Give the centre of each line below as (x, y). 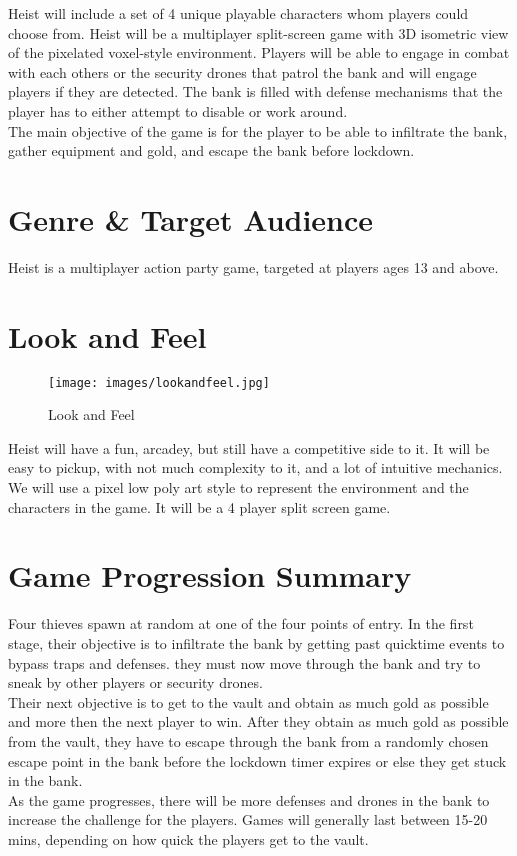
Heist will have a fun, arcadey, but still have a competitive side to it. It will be (249, 447)
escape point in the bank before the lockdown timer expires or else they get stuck (257, 760)
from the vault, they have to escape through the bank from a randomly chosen (248, 740)
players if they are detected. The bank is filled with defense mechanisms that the (255, 91)
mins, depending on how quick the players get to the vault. (188, 838)
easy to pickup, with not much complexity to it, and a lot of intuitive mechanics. (255, 467)
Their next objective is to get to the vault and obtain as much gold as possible (248, 701)
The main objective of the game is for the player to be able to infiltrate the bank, (258, 130)
